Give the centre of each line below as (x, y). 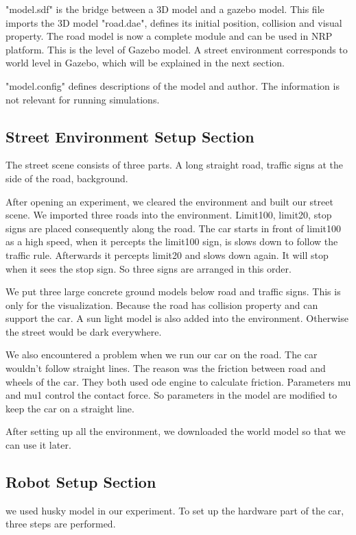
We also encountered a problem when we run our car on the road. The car (162, 354)
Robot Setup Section (81, 482)
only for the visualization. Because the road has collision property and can (162, 304)
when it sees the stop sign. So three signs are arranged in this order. (149, 268)
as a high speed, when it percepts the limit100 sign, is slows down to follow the (172, 241)
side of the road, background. (67, 178)
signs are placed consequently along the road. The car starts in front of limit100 (174, 228)
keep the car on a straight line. (70, 408)
